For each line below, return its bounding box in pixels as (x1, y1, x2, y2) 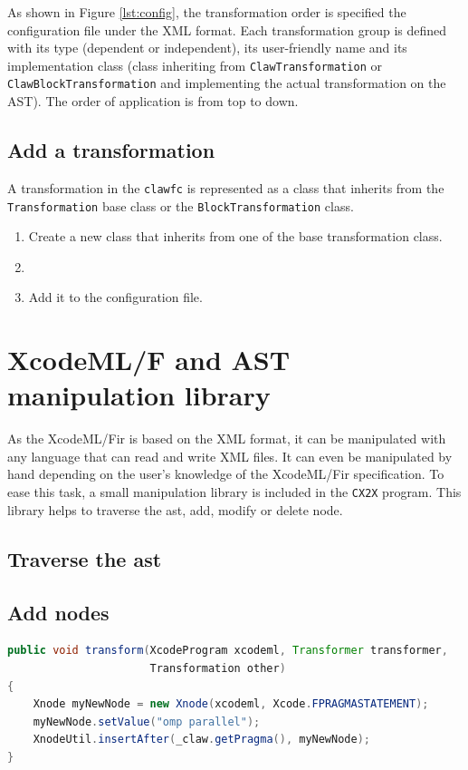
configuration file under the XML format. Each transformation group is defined (7, 20, 447, 39)
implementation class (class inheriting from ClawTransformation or (7, 55, 382, 74)
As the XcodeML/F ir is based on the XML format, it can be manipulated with (7, 429, 446, 448)
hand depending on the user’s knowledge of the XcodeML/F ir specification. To (7, 464, 444, 483)
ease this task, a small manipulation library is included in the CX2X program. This (7, 482, 462, 502)
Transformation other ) (149, 661, 286, 675)
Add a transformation (7, 136, 215, 164)
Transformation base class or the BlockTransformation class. (7, 196, 354, 215)
